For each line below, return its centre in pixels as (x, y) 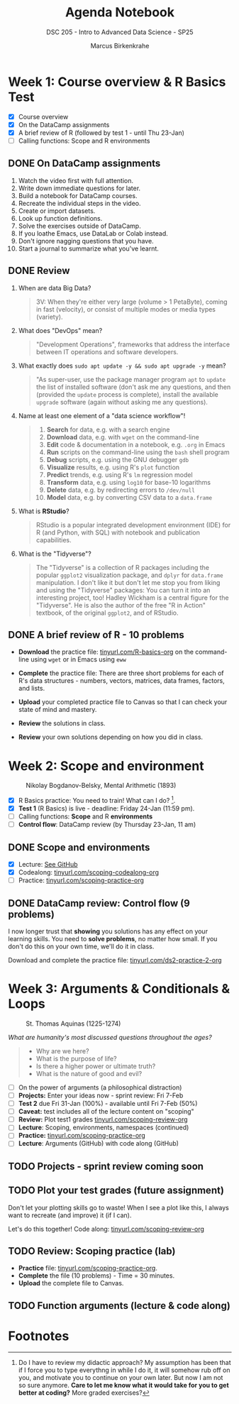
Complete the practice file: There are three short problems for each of (121, 673)
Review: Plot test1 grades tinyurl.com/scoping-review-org (103, 1119)
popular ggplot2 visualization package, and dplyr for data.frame (129, 575)
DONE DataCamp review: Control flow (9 (99, 903)
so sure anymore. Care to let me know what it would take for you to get (123, 1385)
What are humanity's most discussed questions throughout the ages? (110, 1037)
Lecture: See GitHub (48, 865)
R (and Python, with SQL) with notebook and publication (118, 532)
